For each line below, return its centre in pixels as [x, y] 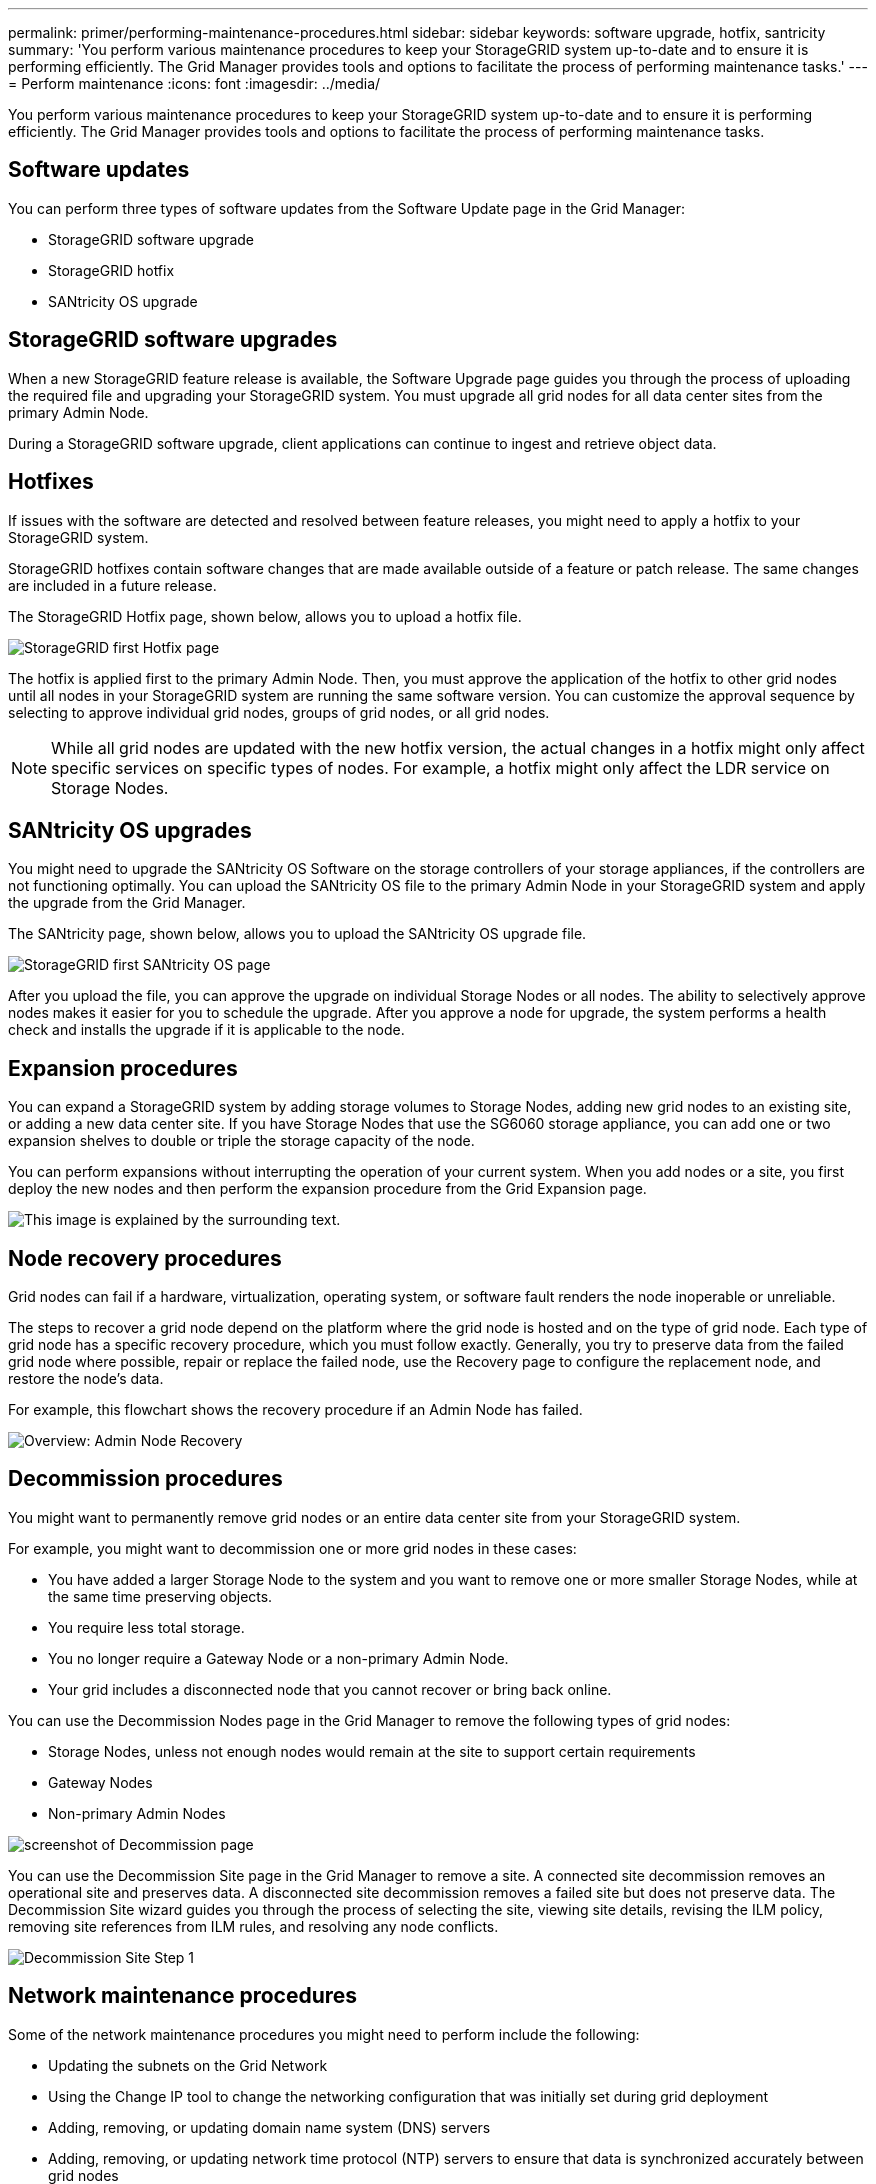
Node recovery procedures [145, 1258]
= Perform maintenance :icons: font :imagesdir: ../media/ [194, 83]
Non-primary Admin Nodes [137, 1813]
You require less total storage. [146, 1627]
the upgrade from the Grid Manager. [127, 903]
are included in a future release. [112, 585]
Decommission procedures [145, 1479]
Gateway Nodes [100, 1782]
